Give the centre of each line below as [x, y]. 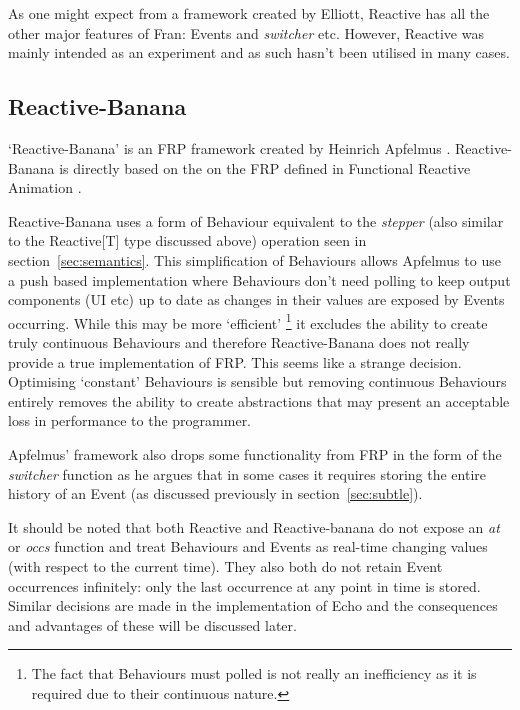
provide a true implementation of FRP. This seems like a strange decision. [235, 361]
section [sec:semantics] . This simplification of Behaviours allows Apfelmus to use [254, 259]
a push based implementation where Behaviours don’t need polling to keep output [259, 279]
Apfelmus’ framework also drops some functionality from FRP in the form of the [255, 453]
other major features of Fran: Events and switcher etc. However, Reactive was [246, 32]
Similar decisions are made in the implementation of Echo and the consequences [253, 605]
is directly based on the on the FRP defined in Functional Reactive [265, 167]
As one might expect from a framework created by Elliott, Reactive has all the [249, 13]
